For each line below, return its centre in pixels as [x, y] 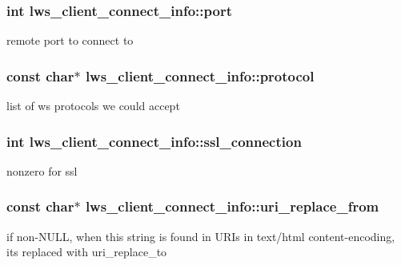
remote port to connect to [70, 40]
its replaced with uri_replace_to [87, 252]
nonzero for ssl [42, 170]
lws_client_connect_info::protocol [200, 75]
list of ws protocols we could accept [93, 106]
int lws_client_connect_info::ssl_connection [154, 141]
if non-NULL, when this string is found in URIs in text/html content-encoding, [201, 236]
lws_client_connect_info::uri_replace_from [232, 206]
